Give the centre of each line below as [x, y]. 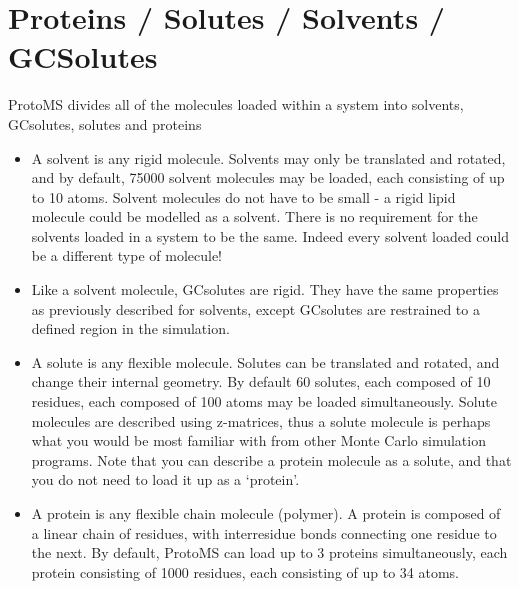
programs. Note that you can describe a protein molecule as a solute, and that [271, 459]
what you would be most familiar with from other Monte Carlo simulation [258, 440]
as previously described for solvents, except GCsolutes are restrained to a [255, 308]
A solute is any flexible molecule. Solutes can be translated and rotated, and [265, 361]
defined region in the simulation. [130, 328]
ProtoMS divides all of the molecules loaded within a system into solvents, [236, 104]
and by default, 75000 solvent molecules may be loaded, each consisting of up [268, 177]
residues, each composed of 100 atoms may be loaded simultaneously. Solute [264, 401]
